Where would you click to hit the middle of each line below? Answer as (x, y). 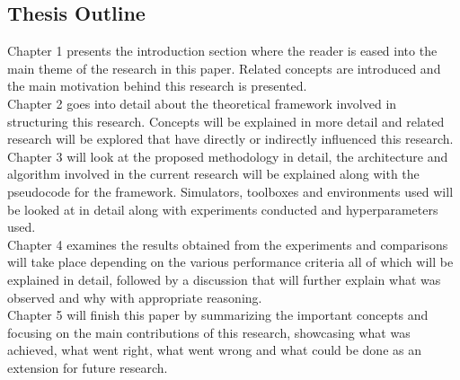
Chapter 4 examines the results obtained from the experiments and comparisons (228, 244)
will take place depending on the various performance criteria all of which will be (230, 262)
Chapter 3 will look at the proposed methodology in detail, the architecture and (228, 156)
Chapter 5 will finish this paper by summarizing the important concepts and (218, 315)
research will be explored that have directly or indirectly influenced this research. (230, 139)
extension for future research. (88, 367)
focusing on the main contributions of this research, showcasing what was (209, 332)
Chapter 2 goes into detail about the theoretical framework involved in (202, 103)
